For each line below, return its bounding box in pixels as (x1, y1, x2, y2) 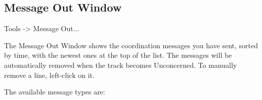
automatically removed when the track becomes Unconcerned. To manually (4, 59, 237, 70)
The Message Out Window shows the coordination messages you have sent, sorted (4, 40, 258, 50)
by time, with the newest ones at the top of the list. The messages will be (4, 50, 232, 60)
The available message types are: (4, 86, 105, 97)
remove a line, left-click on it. (4, 69, 95, 80)
